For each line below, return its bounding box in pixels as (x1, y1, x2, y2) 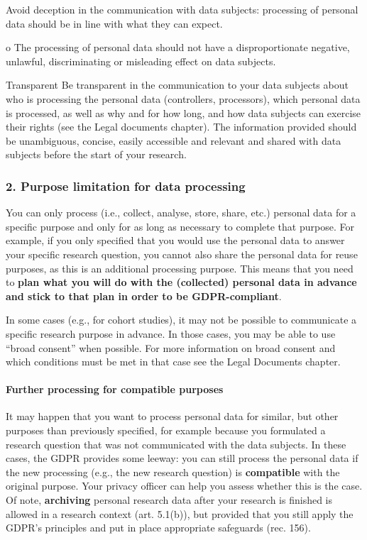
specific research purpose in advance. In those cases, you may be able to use (6, 326, 336, 341)
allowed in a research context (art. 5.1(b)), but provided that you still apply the (6, 506, 354, 521)
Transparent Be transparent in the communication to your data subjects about (6, 77, 349, 92)
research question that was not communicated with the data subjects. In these (6, 436, 346, 451)
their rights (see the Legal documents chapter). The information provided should (6, 119, 357, 134)
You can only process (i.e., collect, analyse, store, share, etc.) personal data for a (6, 205, 356, 220)
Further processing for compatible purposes (6, 382, 224, 397)
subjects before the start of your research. (6, 147, 187, 162)
